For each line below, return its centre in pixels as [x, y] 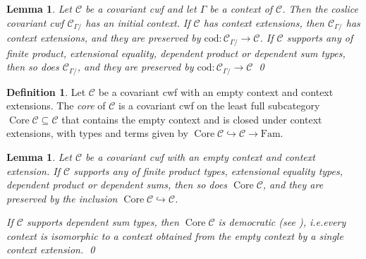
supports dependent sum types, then [103, 222]
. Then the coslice [320, 8]
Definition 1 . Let [46, 91]
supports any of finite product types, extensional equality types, [208, 170]
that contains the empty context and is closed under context [192, 119]
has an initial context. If [138, 22]
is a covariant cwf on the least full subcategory [219, 106]
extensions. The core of [56, 106]
